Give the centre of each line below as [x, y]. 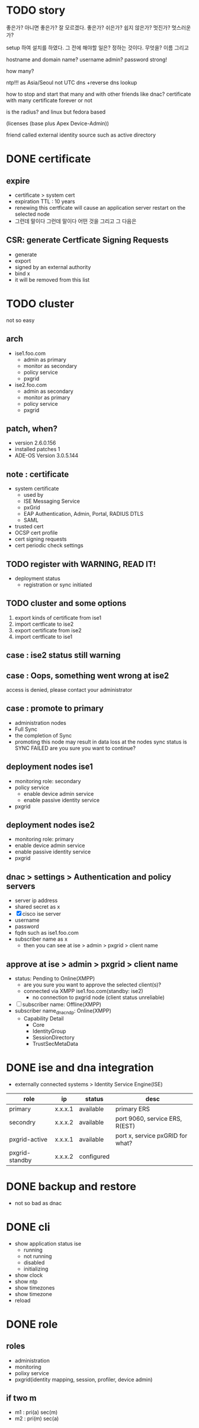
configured [94, 1156]
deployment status [37, 578]
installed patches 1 [37, 449]
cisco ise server [41, 914]
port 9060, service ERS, [149, 1118]
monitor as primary [47, 397]
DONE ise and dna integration [80, 1068]
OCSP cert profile [36, 533]
